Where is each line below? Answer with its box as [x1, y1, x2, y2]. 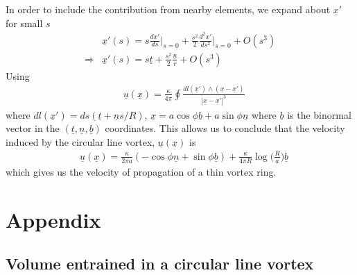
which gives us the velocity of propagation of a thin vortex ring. [6, 164, 277, 178]
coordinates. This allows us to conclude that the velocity [105, 121, 345, 135]
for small [6, 15, 43, 30]
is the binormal [287, 107, 351, 122]
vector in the [6, 121, 60, 135]
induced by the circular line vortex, [6, 134, 155, 149]
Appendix [6, 205, 101, 233]
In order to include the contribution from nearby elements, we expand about [6, 2, 331, 16]
